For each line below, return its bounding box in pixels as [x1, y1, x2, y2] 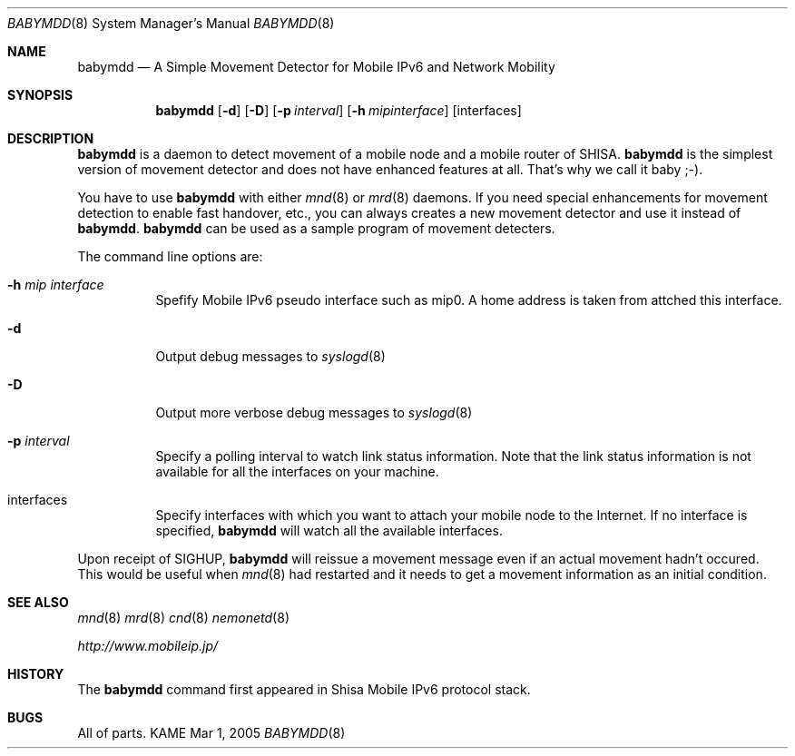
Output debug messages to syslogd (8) [155, 349, 386, 364]
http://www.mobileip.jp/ [77, 638, 219, 653]
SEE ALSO [7, 594, 69, 610]
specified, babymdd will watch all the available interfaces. [155, 523, 503, 538]
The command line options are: [77, 249, 263, 264]
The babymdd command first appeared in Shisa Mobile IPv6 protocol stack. [77, 682, 531, 697]
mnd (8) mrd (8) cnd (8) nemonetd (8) [77, 610, 290, 625]
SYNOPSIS [7, 87, 74, 103]
